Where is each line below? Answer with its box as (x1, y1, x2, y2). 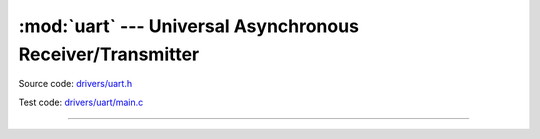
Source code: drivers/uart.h (18, 78, 133, 90)
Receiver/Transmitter (18, 43, 200, 65)
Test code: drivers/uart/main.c (18, 96, 144, 108)
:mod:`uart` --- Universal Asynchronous (18, 15, 360, 37)
